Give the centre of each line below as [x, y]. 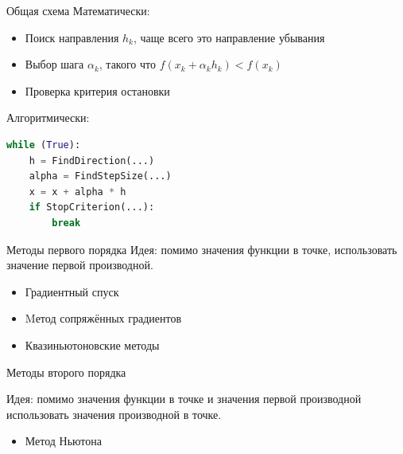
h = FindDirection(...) [92, 160]
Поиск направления [72, 37]
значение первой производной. [80, 265]
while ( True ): [44, 145]
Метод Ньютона [63, 441]
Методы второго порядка [66, 372]
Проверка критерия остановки [97, 90]
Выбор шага [54, 64]
